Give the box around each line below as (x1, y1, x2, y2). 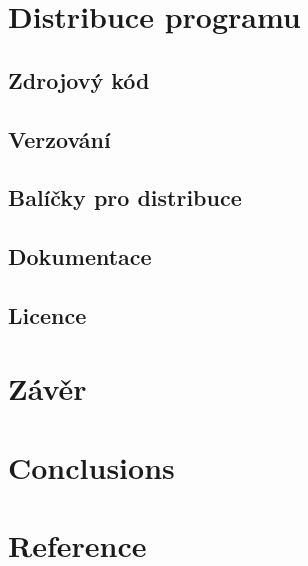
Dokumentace (8, 241, 152, 272)
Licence (8, 299, 87, 330)
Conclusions (8, 446, 175, 487)
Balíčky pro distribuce (8, 182, 242, 213)
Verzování (8, 123, 111, 154)
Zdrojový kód (8, 64, 150, 95)
